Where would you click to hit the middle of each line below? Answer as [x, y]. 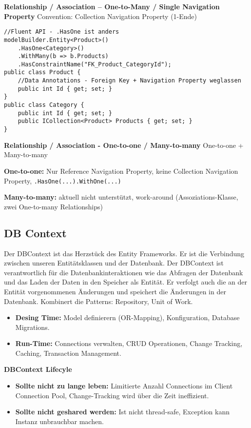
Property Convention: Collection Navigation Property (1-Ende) [101, 16]
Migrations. [32, 327]
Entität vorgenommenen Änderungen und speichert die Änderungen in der [115, 291]
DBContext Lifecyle [38, 369]
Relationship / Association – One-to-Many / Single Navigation [112, 6]
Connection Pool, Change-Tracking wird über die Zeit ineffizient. [112, 395]
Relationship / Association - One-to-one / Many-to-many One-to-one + [124, 145]
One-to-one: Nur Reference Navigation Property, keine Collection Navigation [121, 171]
